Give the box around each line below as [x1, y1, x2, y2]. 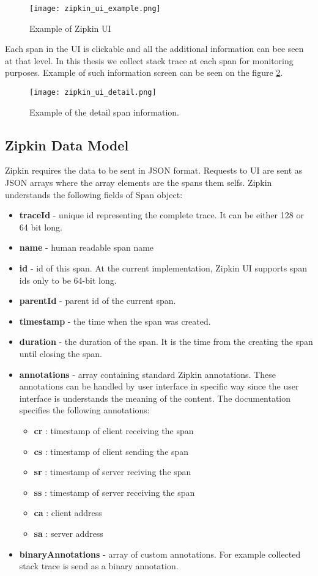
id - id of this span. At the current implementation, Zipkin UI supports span [19, 262, 307, 275]
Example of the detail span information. [29, 105, 179, 118]
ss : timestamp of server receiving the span [34, 486, 195, 498]
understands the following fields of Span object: [5, 188, 183, 201]
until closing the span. [19, 347, 102, 360]
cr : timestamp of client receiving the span [34, 424, 194, 437]
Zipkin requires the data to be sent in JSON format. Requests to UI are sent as [5, 164, 303, 177]
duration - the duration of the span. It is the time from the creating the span [19, 335, 313, 348]
